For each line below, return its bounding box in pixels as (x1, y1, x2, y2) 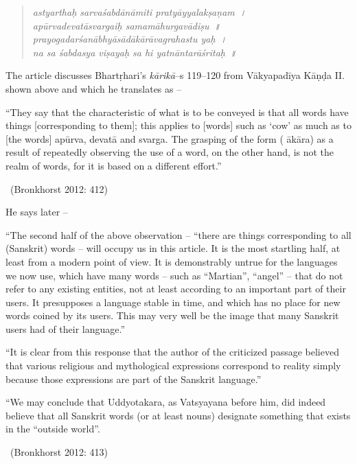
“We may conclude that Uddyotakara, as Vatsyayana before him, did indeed (5, 395, 326, 409)
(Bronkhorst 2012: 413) (10, 445, 108, 459)
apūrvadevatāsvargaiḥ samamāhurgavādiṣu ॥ (32, 18, 221, 32)
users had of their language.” (5, 321, 126, 336)
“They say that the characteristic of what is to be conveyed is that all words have (5, 104, 349, 119)
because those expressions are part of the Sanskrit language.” (5, 371, 262, 386)
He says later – (5, 205, 68, 219)
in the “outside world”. (5, 421, 100, 436)
